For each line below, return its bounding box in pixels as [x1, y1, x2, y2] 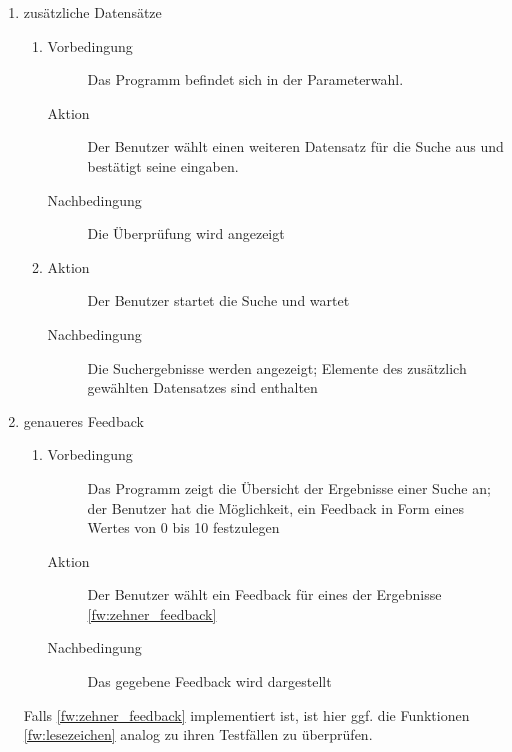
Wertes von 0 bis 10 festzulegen [87, 517, 280, 538]
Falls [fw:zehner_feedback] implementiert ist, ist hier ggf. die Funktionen [23, 704, 470, 725]
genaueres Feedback [23, 410, 144, 431]
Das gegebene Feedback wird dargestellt [87, 671, 332, 692]
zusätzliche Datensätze [23, 2, 162, 22]
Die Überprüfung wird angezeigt [87, 223, 285, 244]
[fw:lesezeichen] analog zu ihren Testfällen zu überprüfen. [23, 724, 373, 745]
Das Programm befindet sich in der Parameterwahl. [87, 69, 404, 90]
